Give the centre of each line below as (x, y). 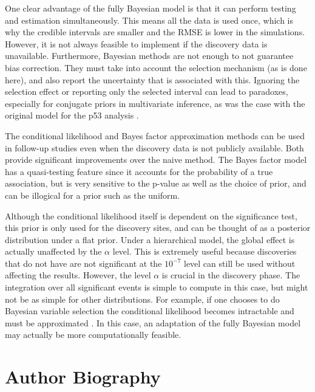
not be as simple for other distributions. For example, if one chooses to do (142, 299)
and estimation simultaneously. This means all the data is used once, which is (149, 20)
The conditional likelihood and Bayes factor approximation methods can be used (155, 135)
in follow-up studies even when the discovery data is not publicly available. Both (154, 147)
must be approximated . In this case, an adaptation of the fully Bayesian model (153, 322)
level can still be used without (239, 263)
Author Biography (83, 377)
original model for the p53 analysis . (72, 115)
